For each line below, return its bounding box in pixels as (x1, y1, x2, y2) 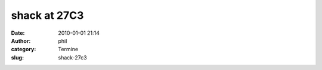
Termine (58, 46, 79, 53)
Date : (11, 29, 25, 36)
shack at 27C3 (11, 9, 84, 22)
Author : (11, 37, 31, 44)
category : (11, 46, 36, 53)
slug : (11, 54, 24, 61)
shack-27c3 (58, 54, 87, 61)
